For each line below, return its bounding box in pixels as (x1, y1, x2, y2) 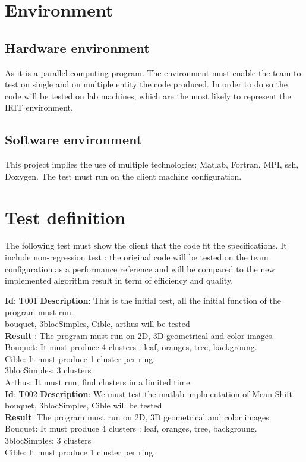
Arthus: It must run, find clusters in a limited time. (5, 376, 193, 388)
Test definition (5, 205, 126, 229)
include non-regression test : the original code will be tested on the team (5, 251, 269, 263)
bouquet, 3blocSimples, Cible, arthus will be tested (5, 318, 190, 330)
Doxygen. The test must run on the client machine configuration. (5, 169, 242, 182)
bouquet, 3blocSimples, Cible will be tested (5, 399, 162, 411)
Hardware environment (5, 38, 150, 56)
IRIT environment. (5, 101, 73, 114)
